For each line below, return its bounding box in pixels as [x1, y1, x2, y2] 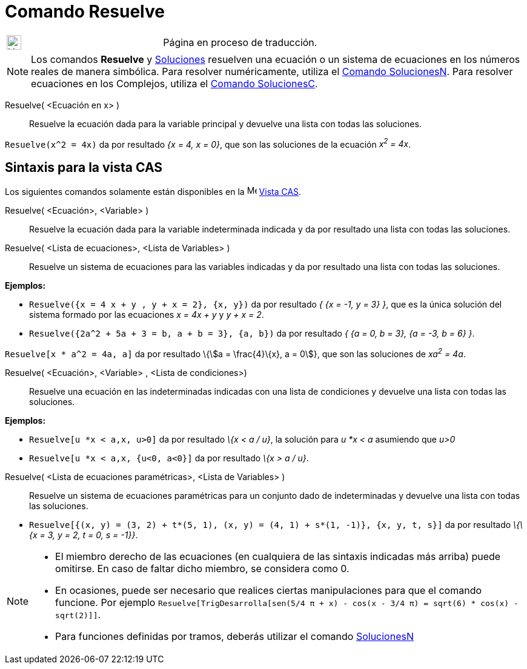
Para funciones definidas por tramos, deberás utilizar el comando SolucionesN [55, 630, 414, 642]
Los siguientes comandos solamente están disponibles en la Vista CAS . [5, 186, 302, 197]
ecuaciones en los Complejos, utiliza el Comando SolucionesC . [31, 77, 318, 90]
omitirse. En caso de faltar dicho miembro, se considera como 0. [55, 562, 350, 575]
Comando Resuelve [5, 1, 165, 22]
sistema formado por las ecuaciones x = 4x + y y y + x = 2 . [29, 309, 264, 320]
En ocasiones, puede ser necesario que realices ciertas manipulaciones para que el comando [55, 584, 482, 596]
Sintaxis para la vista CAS [5, 159, 163, 175]
